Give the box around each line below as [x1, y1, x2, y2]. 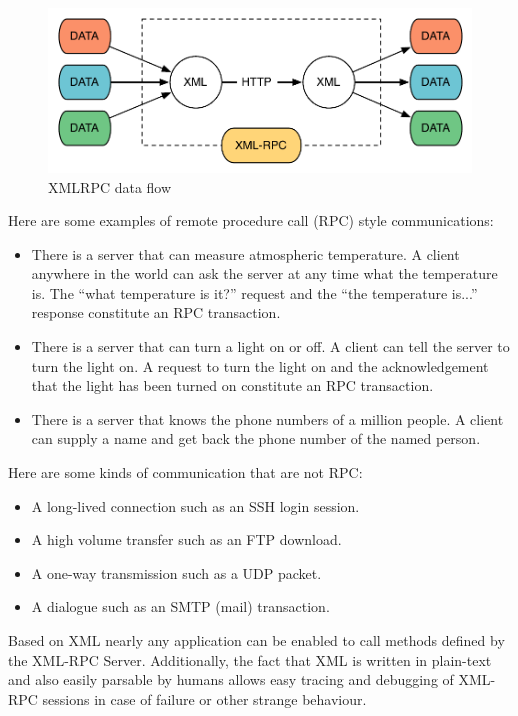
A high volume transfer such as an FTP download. [31, 529, 342, 550]
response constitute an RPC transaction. [31, 302, 281, 323]
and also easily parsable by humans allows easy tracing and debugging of [8, 669, 454, 690]
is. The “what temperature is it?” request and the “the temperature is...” [31, 282, 478, 303]
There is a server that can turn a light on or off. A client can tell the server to [31, 336, 510, 357]
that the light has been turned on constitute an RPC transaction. [31, 375, 434, 396]
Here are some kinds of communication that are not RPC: [8, 462, 363, 483]
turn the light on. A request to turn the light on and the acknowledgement [31, 355, 489, 376]
